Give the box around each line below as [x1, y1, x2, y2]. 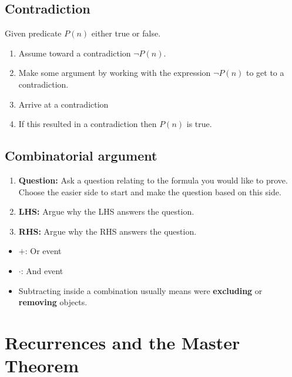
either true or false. [91, 27, 161, 39]
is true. [186, 118, 212, 130]
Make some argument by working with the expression [18, 66, 211, 79]
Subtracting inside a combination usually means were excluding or [18, 284, 263, 296]
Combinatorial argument [5, 146, 157, 165]
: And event [21, 264, 63, 276]
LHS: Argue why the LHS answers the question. [18, 205, 194, 218]
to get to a [246, 66, 284, 79]
